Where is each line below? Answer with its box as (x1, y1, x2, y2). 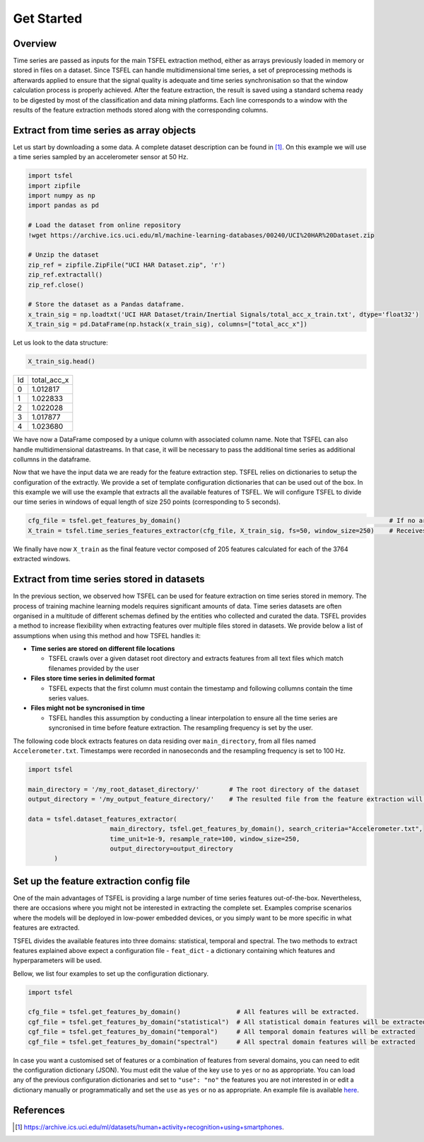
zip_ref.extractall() (28, 271, 103, 279)
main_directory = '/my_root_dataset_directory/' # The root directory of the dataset (28, 785, 360, 793)
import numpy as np (28, 192, 95, 200)
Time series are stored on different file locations (30, 645, 175, 653)
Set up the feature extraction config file (13, 875, 191, 887)
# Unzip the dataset (28, 251, 99, 259)
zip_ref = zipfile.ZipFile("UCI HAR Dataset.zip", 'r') (28, 260, 226, 269)
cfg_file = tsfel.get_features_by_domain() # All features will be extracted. (28, 1008, 360, 1016)
